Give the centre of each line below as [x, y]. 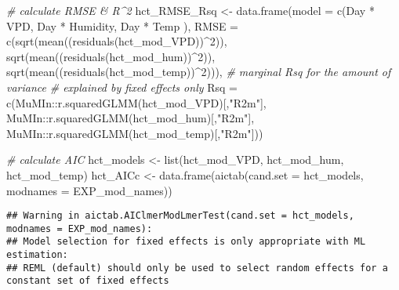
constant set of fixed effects [88, 281]
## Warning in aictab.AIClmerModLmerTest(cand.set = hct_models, [180, 216]
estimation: [37, 255]
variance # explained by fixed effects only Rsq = [122, 87]
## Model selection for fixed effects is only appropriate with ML [186, 242]
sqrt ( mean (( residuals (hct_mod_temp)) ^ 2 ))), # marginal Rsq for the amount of [199, 72]
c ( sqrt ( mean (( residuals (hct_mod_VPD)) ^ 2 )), [117, 41]
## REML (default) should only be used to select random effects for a [197, 268]
